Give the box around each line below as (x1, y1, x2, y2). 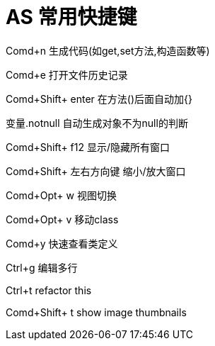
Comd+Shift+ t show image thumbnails (6, 306, 187, 318)
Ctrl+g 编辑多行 (6, 261, 78, 274)
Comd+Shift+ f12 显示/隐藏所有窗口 (6, 140, 170, 153)
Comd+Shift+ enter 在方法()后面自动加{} (6, 92, 192, 105)
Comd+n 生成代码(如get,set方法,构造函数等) (6, 44, 210, 57)
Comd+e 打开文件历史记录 (6, 68, 128, 81)
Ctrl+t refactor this (6, 284, 92, 296)
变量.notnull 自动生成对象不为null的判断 (6, 116, 188, 129)
